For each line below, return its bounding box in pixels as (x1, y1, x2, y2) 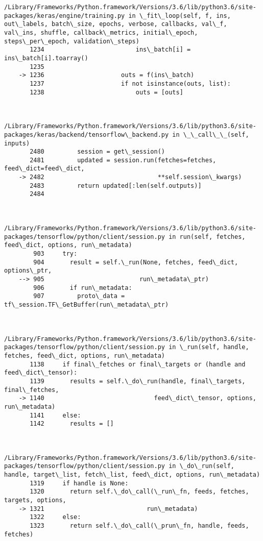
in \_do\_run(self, (169, 462, 235, 470)
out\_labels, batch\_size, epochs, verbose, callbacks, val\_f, (4, 20, 227, 28)
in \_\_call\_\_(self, (172, 131, 249, 138)
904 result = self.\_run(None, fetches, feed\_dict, (33, 258, 238, 266)
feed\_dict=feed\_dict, (4, 165, 85, 173)
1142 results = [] (30, 420, 114, 428)
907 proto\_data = (33, 292, 125, 300)
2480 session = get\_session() (30, 148, 165, 156)
